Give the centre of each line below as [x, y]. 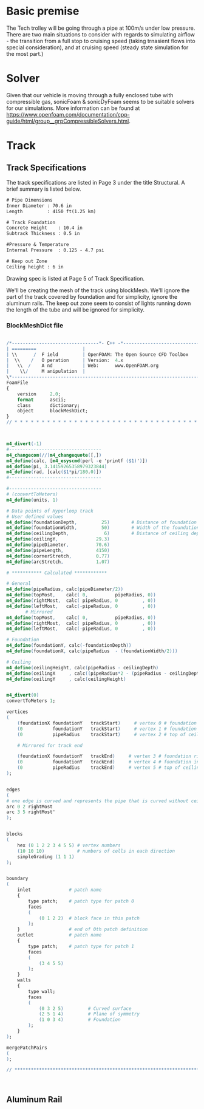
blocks [15, 834]
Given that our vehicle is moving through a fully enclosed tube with [90, 95]
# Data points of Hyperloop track [50, 511]
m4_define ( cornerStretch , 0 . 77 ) [58, 556]
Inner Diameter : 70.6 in [39, 206]
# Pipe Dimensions [29, 200]
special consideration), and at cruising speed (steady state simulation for [97, 47]
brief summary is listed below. [44, 189]
